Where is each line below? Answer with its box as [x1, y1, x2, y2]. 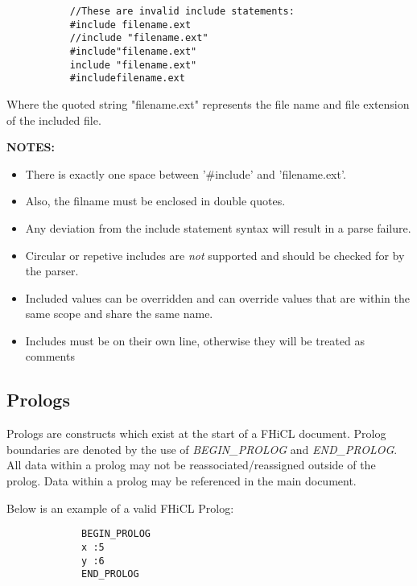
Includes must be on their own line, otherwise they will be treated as [25, 332, 365, 349]
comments [25, 348, 75, 365]
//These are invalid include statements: [69, 6, 295, 17]
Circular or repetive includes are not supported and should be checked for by [25, 246, 405, 263]
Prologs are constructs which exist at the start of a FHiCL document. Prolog [6, 425, 386, 442]
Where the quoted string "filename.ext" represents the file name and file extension [6, 95, 410, 112]
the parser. [25, 262, 79, 279]
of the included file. [6, 111, 101, 128]
